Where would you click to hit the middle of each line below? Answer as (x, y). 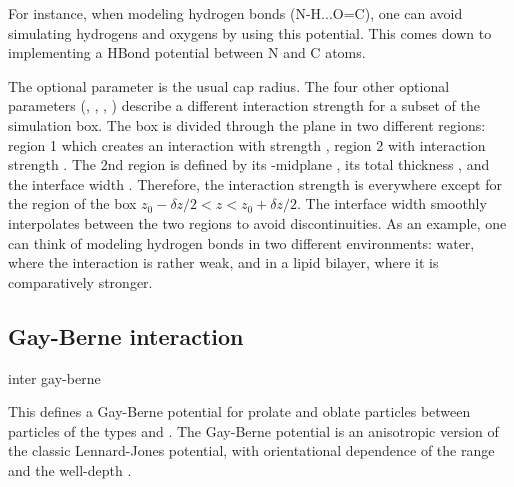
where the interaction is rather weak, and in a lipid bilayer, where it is (223, 262)
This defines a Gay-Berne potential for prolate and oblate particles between (239, 411)
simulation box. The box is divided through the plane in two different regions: (247, 124)
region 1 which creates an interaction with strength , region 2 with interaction (247, 144)
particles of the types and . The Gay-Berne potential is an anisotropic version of (253, 430)
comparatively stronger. (80, 281)
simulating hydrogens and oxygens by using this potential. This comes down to (250, 32)
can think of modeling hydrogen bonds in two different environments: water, (241, 242)
